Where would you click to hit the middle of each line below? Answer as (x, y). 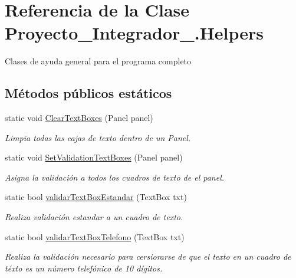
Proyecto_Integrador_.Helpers (134, 33)
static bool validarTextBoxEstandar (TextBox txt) (96, 197)
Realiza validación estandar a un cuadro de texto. (94, 217)
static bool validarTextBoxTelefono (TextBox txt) (95, 236)
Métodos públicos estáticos (88, 93)
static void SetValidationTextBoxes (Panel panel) (94, 157)
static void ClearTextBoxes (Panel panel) (79, 118)
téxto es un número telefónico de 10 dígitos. (84, 268)
